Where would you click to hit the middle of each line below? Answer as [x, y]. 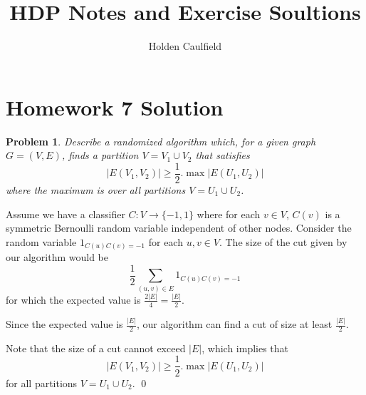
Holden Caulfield [185, 46]
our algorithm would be [57, 257]
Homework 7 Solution [115, 107]
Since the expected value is [64, 324]
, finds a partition [100, 155]
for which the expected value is [73, 299]
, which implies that [245, 348]
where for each [229, 214]
